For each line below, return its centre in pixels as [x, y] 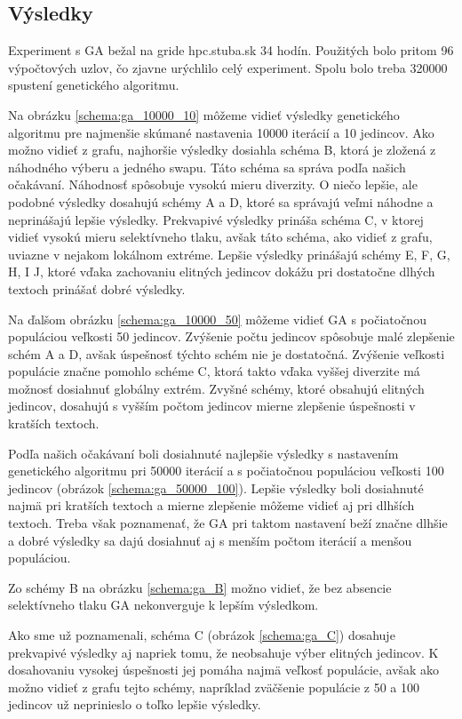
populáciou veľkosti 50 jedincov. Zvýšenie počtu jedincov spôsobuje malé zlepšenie [231, 336]
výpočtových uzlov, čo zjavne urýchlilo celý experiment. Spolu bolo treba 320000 [228, 67]
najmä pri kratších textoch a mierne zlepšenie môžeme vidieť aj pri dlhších [211, 505]
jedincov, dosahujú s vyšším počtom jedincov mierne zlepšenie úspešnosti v [212, 406]
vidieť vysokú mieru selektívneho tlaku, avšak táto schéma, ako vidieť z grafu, [220, 237]
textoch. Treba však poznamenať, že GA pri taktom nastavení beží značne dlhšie [228, 523]
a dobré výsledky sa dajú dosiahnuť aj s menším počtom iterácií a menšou [210, 540]
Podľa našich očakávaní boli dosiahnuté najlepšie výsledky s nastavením [203, 453]
